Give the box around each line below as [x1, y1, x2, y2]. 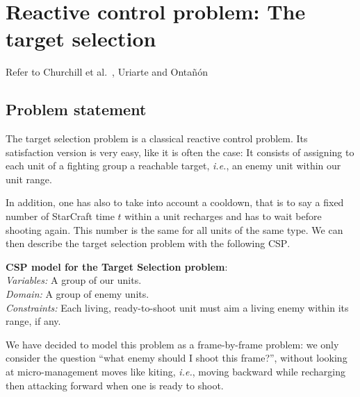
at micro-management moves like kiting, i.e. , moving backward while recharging [6, 364, 345, 379]
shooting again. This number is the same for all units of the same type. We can [6, 222, 343, 237]
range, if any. [6, 314, 61, 328]
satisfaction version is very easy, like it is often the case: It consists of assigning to [6, 144, 354, 159]
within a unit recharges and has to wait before [124, 209, 322, 223]
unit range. [6, 171, 52, 186]
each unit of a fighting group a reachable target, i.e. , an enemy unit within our [6, 158, 341, 173]
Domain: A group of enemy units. [6, 287, 149, 301]
